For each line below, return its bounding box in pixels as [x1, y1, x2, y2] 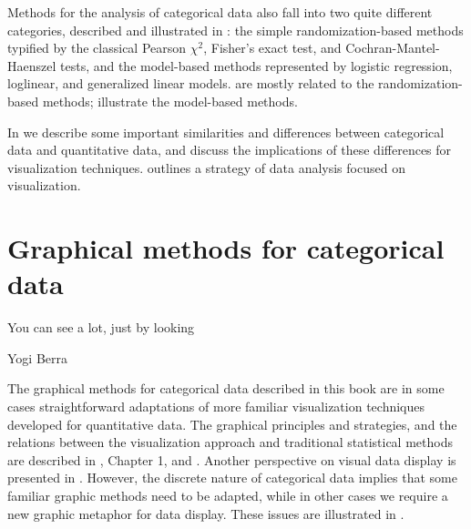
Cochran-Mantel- [345, 38, 440, 57]
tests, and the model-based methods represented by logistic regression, [60, 56, 453, 75]
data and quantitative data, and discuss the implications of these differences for [7, 140, 452, 159]
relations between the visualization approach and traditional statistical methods [7, 432, 453, 452]
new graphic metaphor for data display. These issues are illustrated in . [7, 504, 404, 523]
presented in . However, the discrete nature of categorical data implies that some [7, 468, 457, 487]
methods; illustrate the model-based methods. [42, 91, 298, 110]
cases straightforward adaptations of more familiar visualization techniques [7, 397, 425, 416]
